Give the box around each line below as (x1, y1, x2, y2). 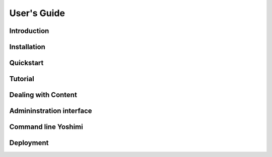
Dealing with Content (9, 91, 78, 99)
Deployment (9, 138, 49, 147)
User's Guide (9, 8, 65, 19)
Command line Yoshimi (9, 123, 83, 131)
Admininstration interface (9, 107, 93, 115)
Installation (9, 43, 45, 51)
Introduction (9, 27, 49, 35)
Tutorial (9, 75, 35, 83)
